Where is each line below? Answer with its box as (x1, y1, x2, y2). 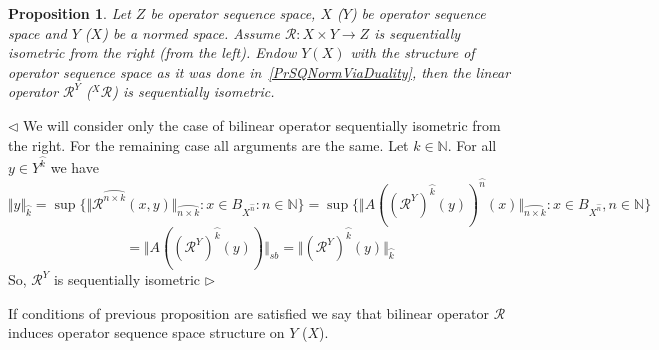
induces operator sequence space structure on (8, 322, 285, 343)
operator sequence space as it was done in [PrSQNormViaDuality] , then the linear (8, 61, 511, 82)
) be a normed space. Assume (102, 22, 280, 43)
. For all (447, 134, 497, 155)
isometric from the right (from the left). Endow (8, 42, 297, 63)
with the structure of (350, 42, 475, 63)
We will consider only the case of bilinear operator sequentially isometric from (23, 114, 501, 135)
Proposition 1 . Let (8, 3, 131, 23)
